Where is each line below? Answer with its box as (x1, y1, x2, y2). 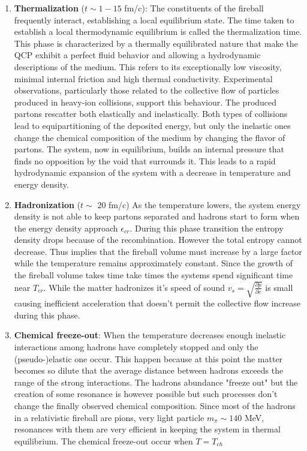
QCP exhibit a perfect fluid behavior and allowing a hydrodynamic (14, 49, 261, 61)
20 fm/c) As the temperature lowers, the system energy (97, 198, 301, 211)
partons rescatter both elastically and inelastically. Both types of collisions (14, 107, 288, 120)
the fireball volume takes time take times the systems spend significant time (14, 269, 293, 281)
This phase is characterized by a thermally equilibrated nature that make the (14, 37, 298, 49)
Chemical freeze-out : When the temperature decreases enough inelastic (14, 329, 286, 341)
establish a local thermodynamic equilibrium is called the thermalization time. (14, 25, 302, 38)
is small (265, 281, 293, 293)
